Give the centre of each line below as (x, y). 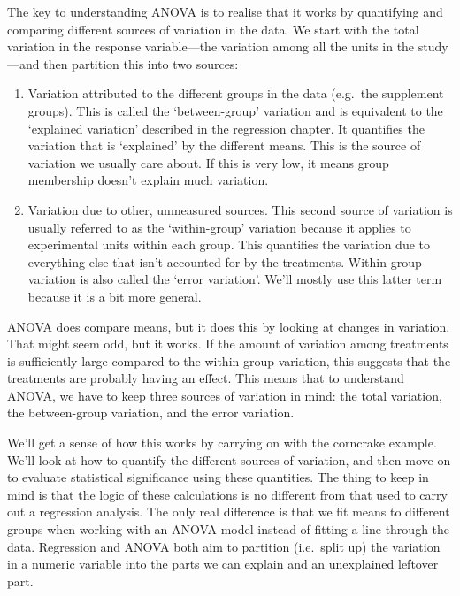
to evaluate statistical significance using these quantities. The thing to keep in (218, 477)
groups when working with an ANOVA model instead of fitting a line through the (229, 529)
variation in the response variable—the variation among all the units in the (211, 46)
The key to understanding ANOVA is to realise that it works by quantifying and (225, 11)
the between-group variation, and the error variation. (151, 413)
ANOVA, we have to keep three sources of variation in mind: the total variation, (225, 395)
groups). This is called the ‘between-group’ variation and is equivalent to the (235, 110)
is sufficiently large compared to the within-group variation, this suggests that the (229, 360)
